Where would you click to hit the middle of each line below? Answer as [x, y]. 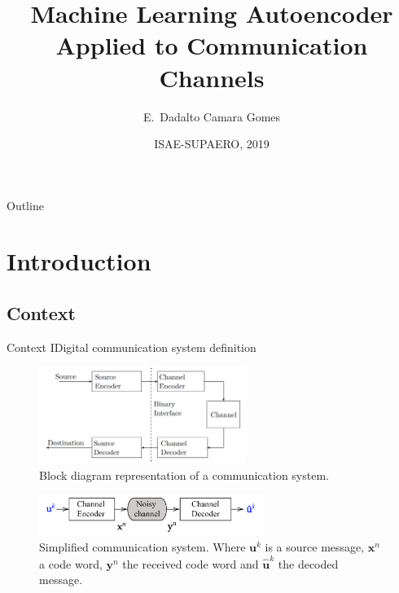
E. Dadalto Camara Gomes [212, 116]
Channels [212, 77]
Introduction [79, 261]
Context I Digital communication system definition [132, 347]
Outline [25, 205]
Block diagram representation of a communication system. [184, 474]
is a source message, [315, 547]
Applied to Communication [212, 45]
